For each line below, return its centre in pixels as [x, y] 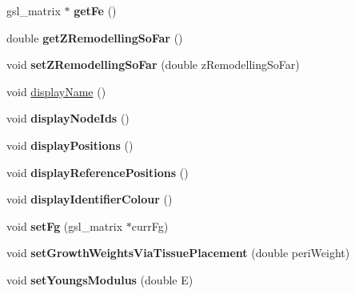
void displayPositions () [70, 145]
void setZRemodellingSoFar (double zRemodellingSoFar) [153, 64]
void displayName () [56, 91]
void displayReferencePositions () [98, 172]
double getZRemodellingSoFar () [95, 37]
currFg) [150, 226]
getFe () [95, 10]
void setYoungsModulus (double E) [100, 279]
